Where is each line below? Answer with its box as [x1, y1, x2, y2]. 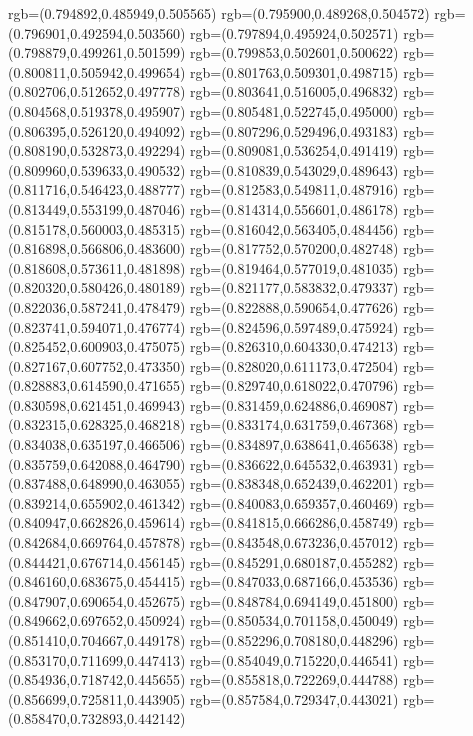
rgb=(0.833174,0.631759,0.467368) [190, 414, 399, 435]
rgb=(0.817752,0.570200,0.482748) [190, 238, 399, 259]
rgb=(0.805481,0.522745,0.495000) [190, 100, 399, 121]
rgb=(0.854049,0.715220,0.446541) [190, 649, 399, 670]
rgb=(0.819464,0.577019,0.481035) [190, 257, 399, 278]
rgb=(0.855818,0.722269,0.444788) [190, 669, 399, 690]
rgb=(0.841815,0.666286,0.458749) [190, 512, 399, 533]
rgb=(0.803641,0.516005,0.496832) [190, 81, 399, 102]
